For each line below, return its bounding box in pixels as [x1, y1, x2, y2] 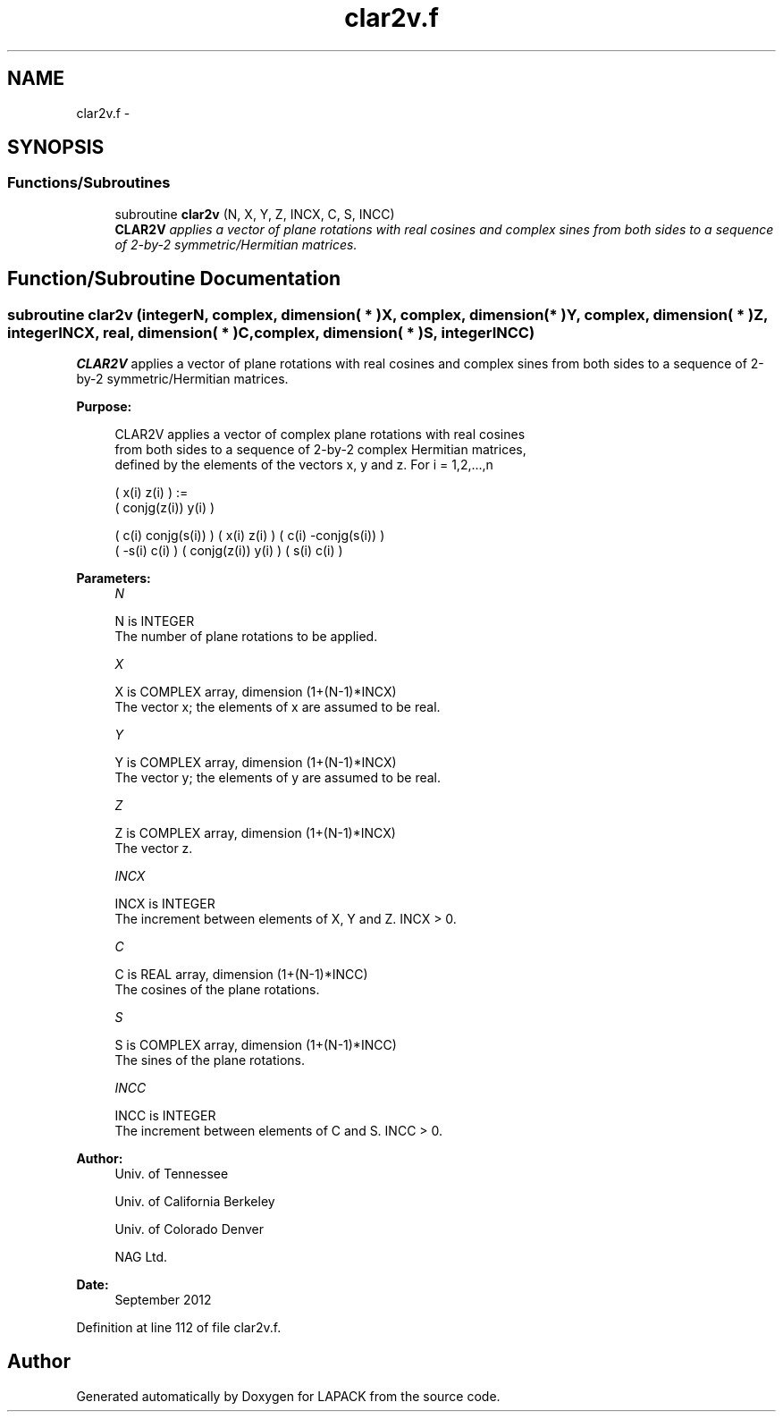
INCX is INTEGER [114, 896, 215, 912]
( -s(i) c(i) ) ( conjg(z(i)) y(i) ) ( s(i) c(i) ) [114, 543, 343, 559]
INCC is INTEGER [114, 1108, 216, 1124]
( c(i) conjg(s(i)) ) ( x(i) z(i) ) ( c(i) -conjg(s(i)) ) [114, 528, 385, 544]
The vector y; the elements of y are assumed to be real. [114, 770, 442, 786]
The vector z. [114, 840, 193, 857]
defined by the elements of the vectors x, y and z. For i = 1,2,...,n [114, 457, 493, 473]
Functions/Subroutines [7, 173, 171, 192]
